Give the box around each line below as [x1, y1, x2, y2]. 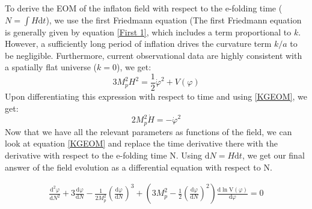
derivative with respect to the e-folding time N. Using [5, 149, 203, 162]
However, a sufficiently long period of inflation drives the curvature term [5, 37, 272, 50]
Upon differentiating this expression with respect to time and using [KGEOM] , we [5, 90, 307, 103]
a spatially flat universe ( [5, 61, 97, 73]
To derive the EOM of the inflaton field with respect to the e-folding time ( [5, 2, 283, 14]
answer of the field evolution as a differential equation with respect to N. [5, 160, 272, 173]
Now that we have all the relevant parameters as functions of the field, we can [5, 125, 292, 138]
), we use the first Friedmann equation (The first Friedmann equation [46, 13, 302, 26]
